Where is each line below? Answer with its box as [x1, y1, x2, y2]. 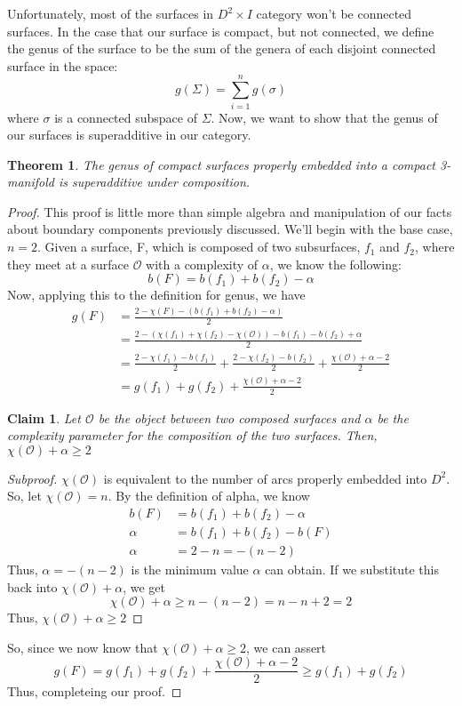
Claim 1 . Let [7, 408, 81, 427]
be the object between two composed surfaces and [98, 408, 361, 427]
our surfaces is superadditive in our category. [7, 125, 251, 144]
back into [7, 577, 58, 596]
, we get [123, 577, 165, 596]
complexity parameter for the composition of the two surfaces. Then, [7, 426, 378, 445]
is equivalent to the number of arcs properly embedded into [103, 469, 427, 487]
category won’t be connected [256, 4, 412, 22]
